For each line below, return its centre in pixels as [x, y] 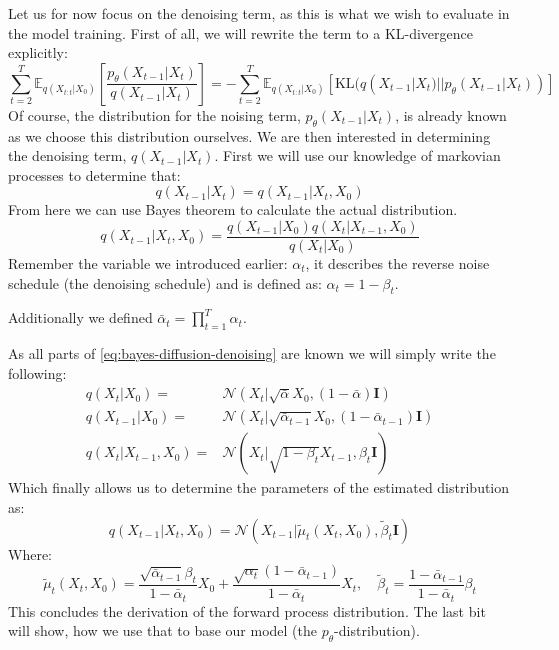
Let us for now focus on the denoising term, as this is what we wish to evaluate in [259, 13]
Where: [30, 553]
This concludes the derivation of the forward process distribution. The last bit [247, 610]
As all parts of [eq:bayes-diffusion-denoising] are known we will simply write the [252, 353]
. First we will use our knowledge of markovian [357, 155]
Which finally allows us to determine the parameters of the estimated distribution [259, 487]
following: [37, 372]
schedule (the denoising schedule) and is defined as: [165, 282]
